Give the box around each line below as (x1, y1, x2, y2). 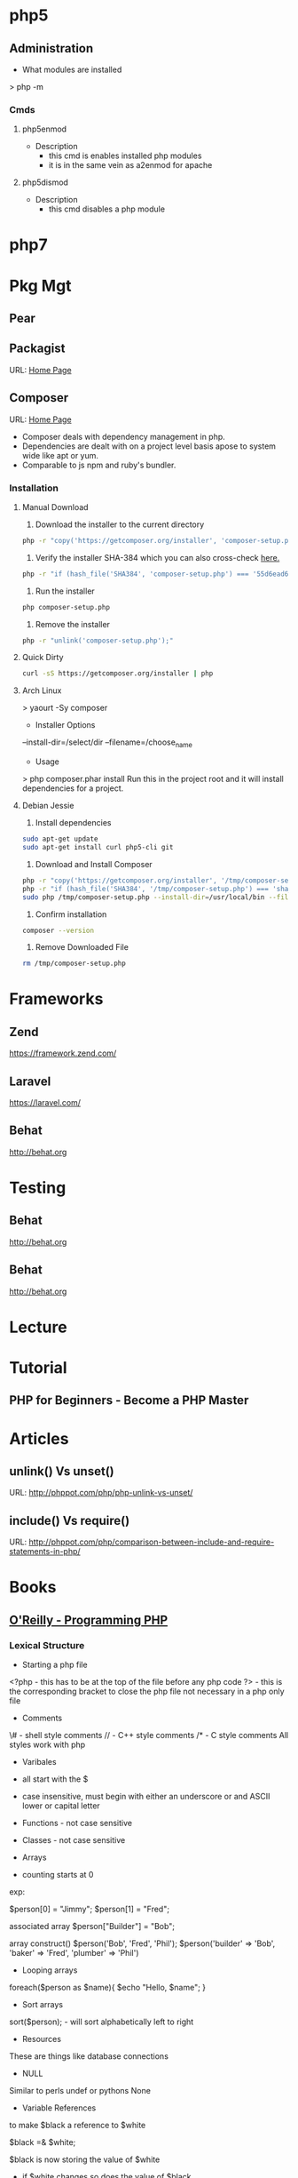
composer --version (21, 926, 95, 935)
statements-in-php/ (9, 1546, 82, 1557)
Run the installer (35, 586, 95, 596)
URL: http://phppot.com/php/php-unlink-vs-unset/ (9, 1488, 193, 1498)
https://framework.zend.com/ (9, 1048, 117, 1058)
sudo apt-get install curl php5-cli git (21, 843, 174, 852)
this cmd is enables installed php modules (48, 150, 202, 161)
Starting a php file (21, 1659, 88, 1671)
